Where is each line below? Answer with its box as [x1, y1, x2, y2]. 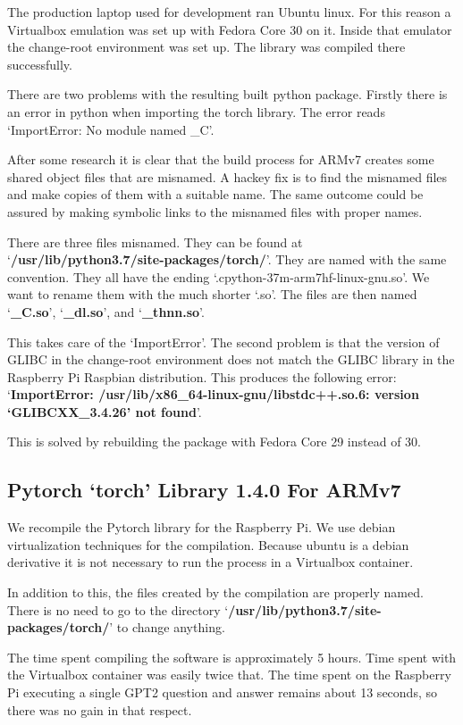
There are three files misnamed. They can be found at [7, 232, 303, 251]
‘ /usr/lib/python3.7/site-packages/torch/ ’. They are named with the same [7, 250, 447, 269]
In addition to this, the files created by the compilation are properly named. [7, 583, 424, 602]
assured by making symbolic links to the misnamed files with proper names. [7, 202, 423, 221]
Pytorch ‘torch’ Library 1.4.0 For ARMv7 [7, 476, 401, 504]
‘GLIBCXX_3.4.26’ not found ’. [7, 402, 202, 421]
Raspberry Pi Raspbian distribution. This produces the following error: [7, 367, 397, 386]
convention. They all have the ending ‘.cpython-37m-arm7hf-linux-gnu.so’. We [7, 267, 430, 286]
